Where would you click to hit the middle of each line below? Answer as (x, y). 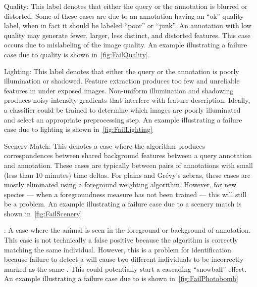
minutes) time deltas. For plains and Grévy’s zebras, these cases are (148, 175)
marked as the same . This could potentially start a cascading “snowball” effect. (125, 268)
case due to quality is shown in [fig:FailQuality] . (77, 54)
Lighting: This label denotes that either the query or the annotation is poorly (122, 71)
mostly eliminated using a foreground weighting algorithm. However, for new (120, 184)
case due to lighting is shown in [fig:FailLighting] (78, 129)
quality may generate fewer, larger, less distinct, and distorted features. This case (127, 35)
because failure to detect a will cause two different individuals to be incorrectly (124, 259)
